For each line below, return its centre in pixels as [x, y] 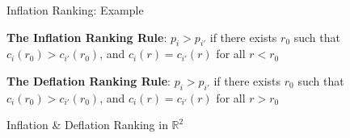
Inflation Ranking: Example [75, 10]
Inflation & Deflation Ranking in [87, 125]
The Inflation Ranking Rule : [87, 37]
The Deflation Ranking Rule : [89, 80]
